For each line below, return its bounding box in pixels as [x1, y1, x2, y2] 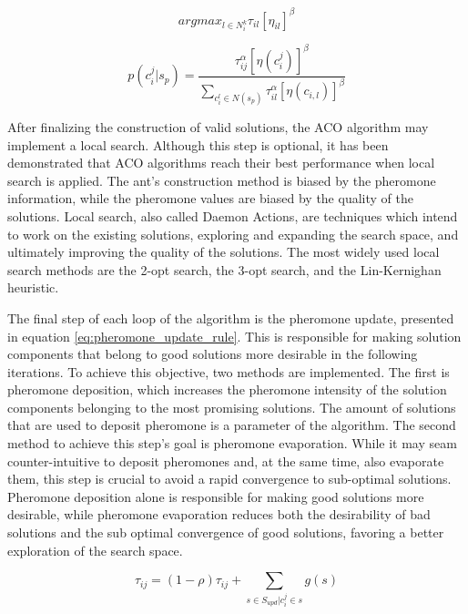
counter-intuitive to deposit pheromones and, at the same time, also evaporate [7, 451, 444, 470]
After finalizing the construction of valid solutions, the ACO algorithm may [7, 117, 429, 136]
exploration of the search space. [7, 540, 183, 559]
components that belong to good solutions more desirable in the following [7, 344, 418, 363]
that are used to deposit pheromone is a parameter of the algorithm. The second [7, 415, 456, 435]
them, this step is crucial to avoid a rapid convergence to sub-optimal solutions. [7, 469, 452, 488]
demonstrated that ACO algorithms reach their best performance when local [7, 153, 435, 172]
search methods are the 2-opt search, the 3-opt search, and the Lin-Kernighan [7, 260, 442, 279]
